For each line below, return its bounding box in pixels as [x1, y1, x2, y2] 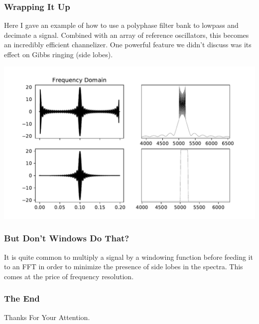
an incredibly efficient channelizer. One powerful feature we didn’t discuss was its [4, 39, 252, 50]
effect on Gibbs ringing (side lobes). [4, 49, 113, 59]
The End [4, 292, 40, 305]
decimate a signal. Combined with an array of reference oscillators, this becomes [4, 29, 249, 40]
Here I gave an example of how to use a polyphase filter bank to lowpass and [4, 20, 239, 30]
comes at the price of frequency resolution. [4, 271, 134, 281]
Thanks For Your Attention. [4, 312, 90, 322]
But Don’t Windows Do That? [4, 232, 129, 244]
